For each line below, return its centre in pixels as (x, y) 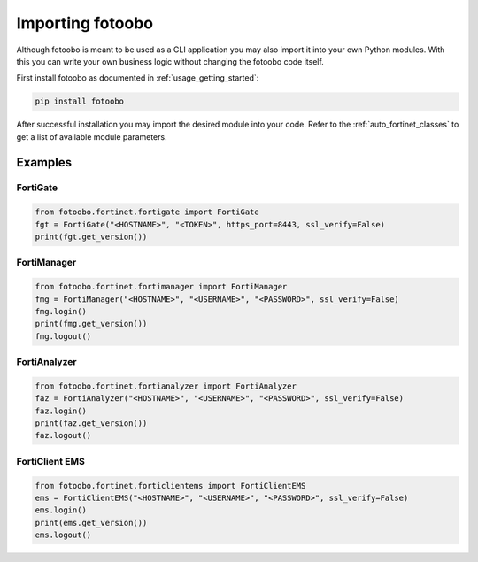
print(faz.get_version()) (91, 423)
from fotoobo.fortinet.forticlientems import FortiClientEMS (170, 485)
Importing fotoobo (85, 23)
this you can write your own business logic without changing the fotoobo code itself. (170, 61)
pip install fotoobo (79, 101)
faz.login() (61, 411)
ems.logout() (63, 535)
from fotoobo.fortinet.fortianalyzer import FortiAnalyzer (166, 386)
